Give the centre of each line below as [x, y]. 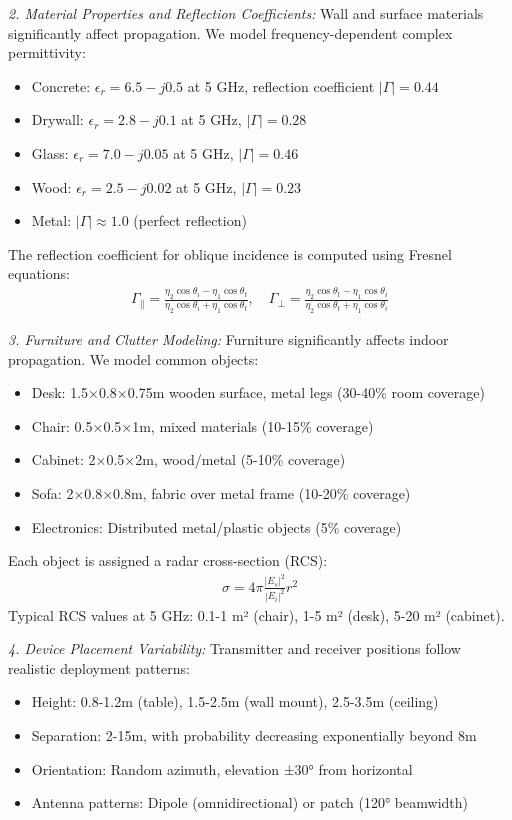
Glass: [50, 152]
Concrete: [61, 85]
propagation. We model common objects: [133, 358]
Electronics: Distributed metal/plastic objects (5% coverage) [216, 526]
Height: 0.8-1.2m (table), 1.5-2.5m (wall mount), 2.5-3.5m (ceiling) [235, 701]
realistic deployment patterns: [99, 667]
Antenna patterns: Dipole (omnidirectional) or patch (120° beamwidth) [249, 802]
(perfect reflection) [190, 220]
